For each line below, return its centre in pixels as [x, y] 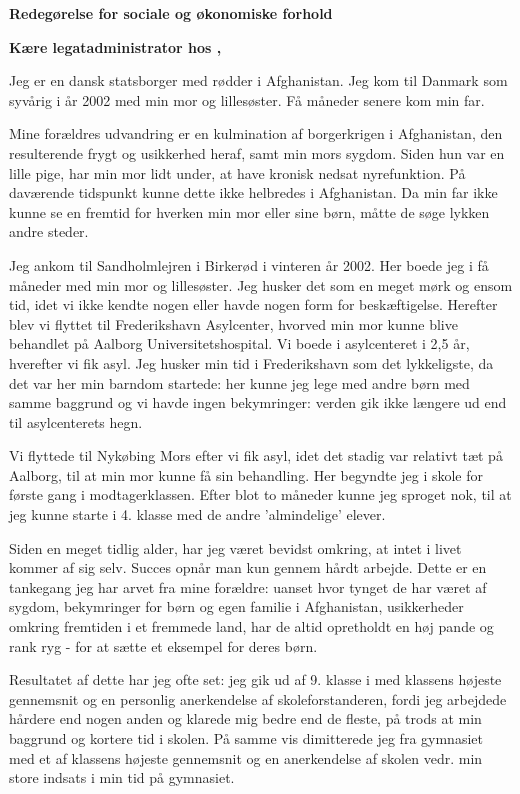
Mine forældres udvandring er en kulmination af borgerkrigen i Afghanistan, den [256, 133]
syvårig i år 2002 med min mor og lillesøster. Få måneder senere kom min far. [247, 99]
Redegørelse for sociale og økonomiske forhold [171, 13]
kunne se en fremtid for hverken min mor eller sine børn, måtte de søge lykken [249, 211]
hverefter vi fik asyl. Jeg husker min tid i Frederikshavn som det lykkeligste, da [251, 362]
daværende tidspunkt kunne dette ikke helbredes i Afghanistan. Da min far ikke [253, 192]
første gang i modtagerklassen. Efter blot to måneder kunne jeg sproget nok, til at [260, 494]
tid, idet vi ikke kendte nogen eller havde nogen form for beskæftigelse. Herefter [253, 304]
